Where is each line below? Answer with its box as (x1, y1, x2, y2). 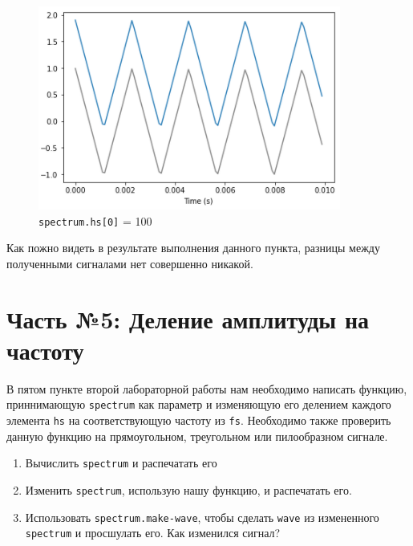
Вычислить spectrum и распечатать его (25, 454, 217, 471)
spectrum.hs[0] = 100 (38, 212, 152, 229)
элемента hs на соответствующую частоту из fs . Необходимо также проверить (6, 412, 391, 428)
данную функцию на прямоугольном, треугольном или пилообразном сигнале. (6, 427, 388, 444)
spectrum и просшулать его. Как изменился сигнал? (25, 524, 281, 541)
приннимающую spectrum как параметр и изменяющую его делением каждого (6, 396, 391, 413)
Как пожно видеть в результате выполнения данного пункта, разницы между (6, 239, 380, 256)
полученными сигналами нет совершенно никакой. (6, 255, 253, 271)
